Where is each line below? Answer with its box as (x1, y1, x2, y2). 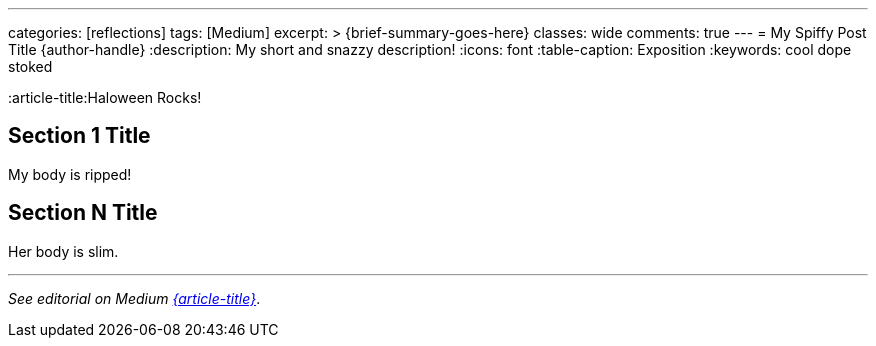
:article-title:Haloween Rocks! (8, 89, 202, 106)
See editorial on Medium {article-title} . (8, 289, 261, 307)
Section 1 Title (8, 123, 151, 149)
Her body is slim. (8, 242, 119, 260)
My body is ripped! (8, 165, 132, 183)
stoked (8, 58, 53, 75)
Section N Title (8, 200, 158, 226)
